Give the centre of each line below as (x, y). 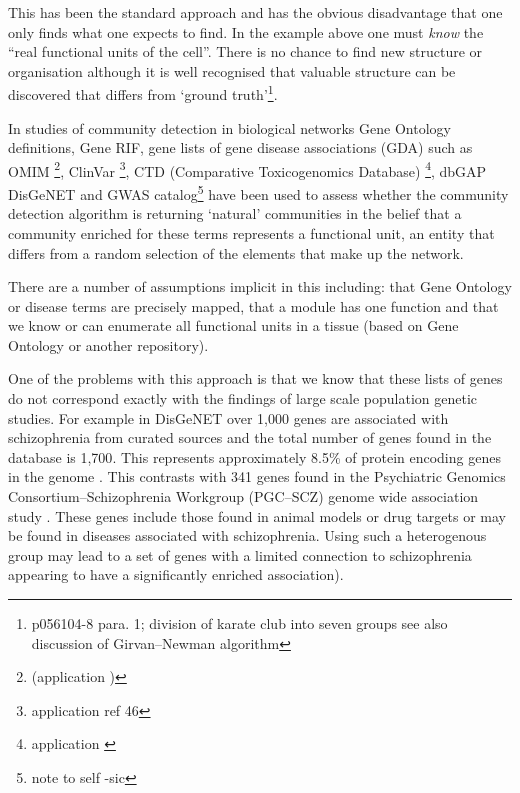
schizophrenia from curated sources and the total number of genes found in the (250, 437)
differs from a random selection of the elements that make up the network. (236, 252)
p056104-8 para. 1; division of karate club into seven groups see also (239, 623)
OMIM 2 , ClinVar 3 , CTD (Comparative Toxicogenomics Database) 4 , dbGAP (247, 169)
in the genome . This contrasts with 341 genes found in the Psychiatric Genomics (257, 476)
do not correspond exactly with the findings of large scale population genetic (242, 398)
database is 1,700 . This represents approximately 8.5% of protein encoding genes (254, 456)
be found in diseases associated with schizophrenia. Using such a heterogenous (247, 535)
